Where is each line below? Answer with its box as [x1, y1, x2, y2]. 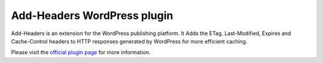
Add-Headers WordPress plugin [11, 9, 173, 22]
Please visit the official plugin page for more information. [11, 49, 151, 56]
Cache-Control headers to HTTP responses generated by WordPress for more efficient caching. [11, 37, 248, 45]
